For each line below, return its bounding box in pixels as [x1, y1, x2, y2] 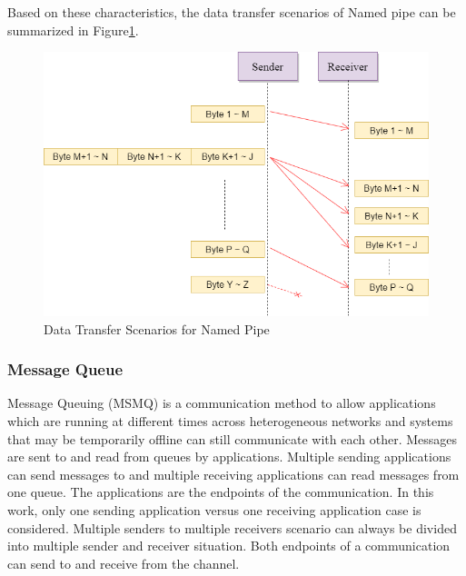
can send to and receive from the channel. [7, 553, 240, 572]
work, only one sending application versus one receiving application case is [7, 500, 421, 519]
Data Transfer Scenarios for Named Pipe [44, 319, 270, 338]
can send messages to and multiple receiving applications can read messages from [7, 464, 460, 483]
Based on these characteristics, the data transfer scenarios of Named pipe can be [7, 3, 456, 21]
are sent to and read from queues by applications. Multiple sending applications [7, 447, 451, 466]
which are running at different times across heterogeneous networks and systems [7, 411, 453, 430]
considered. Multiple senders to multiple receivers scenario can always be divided [7, 518, 457, 537]
